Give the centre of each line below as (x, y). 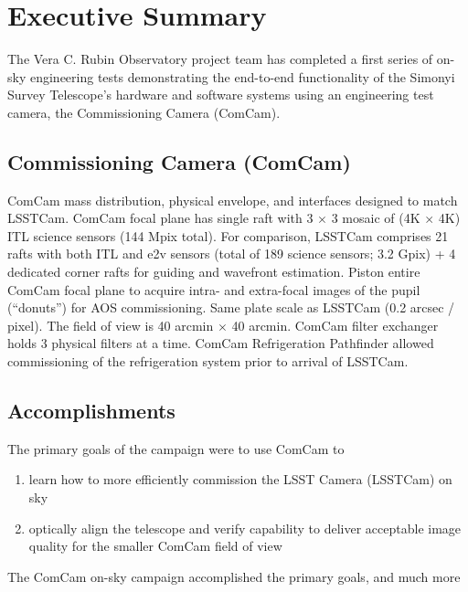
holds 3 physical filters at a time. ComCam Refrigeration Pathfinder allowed (221, 343)
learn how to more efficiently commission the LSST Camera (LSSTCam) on (240, 479)
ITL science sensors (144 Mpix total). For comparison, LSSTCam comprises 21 (228, 235)
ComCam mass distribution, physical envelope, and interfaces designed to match (233, 200)
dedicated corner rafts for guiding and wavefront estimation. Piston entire (214, 272)
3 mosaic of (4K (376, 218)
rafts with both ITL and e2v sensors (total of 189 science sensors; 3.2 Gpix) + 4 (232, 254)
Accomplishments (91, 411)
